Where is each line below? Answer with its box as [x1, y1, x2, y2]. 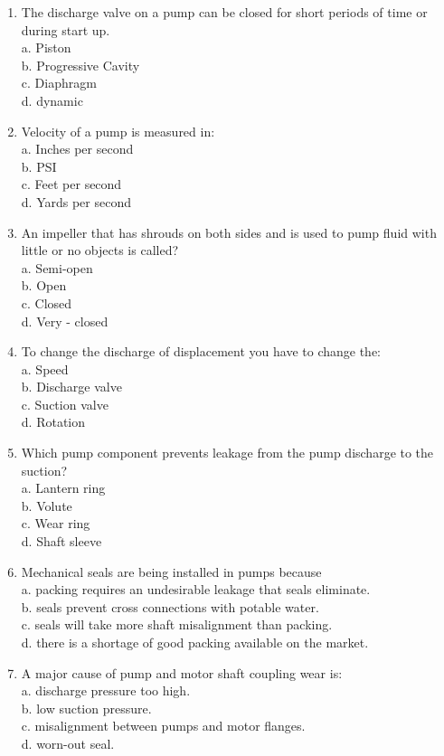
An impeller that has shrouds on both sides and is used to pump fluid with [21, 222, 437, 241]
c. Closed [21, 293, 72, 312]
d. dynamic [21, 90, 83, 109]
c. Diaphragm [21, 73, 97, 92]
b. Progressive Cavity [21, 55, 140, 74]
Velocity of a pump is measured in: [21, 121, 215, 140]
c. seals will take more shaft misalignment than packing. [21, 615, 333, 634]
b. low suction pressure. [21, 698, 152, 717]
